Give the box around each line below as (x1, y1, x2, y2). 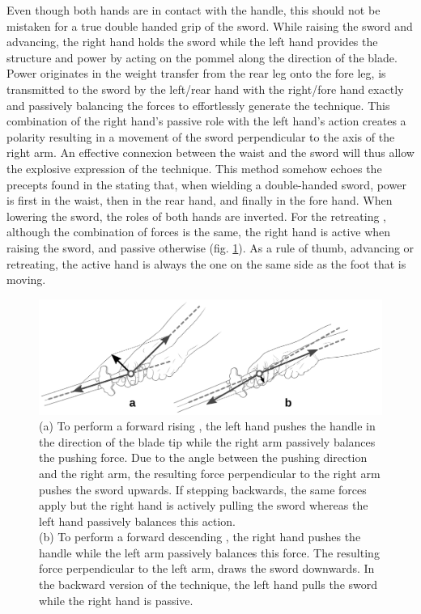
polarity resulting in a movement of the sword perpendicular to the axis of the (6, 128, 395, 145)
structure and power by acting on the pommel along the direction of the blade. (6, 49, 398, 66)
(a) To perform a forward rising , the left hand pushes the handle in (39, 417, 376, 434)
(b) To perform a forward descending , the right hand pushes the (39, 528, 361, 545)
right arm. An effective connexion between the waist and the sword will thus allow (6, 144, 415, 161)
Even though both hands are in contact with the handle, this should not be (6, 2, 381, 18)
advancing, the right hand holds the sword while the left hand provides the (6, 33, 378, 50)
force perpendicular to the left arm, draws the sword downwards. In (39, 560, 375, 577)
